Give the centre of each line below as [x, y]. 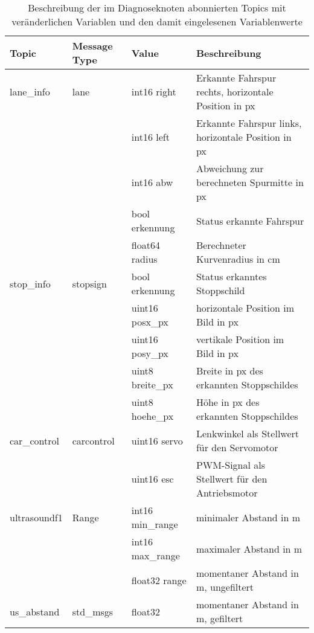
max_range [155, 555]
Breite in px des [229, 371]
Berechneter [221, 245]
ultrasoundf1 [36, 517]
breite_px [152, 384]
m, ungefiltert [225, 587]
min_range [155, 524]
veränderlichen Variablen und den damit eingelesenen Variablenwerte [157, 21]
